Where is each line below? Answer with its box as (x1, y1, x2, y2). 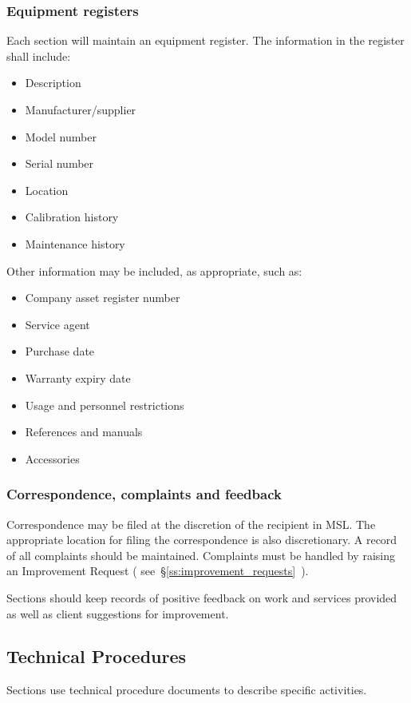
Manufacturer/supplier (25, 101, 136, 117)
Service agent (25, 316, 90, 332)
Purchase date (25, 343, 95, 359)
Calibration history (25, 209, 119, 225)
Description (25, 74, 81, 91)
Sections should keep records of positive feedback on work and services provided (6, 589, 397, 606)
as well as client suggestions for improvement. (6, 605, 229, 622)
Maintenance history (25, 235, 125, 252)
